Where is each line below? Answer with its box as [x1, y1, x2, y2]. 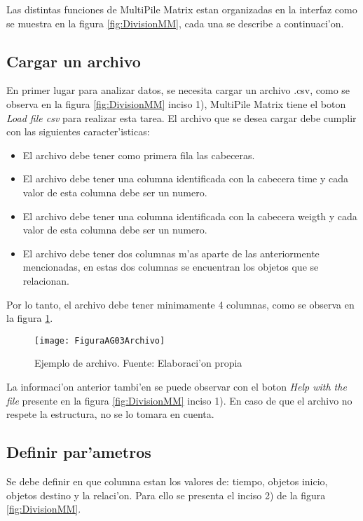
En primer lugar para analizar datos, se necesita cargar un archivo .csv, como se [6, 83, 350, 97]
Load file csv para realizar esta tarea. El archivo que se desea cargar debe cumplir [6, 110, 357, 125]
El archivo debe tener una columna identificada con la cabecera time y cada [22, 171, 349, 186]
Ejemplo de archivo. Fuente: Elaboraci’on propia [34, 356, 242, 370]
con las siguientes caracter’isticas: [6, 124, 150, 139]
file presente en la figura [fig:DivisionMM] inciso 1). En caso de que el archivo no [6, 393, 352, 407]
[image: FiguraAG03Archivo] [34, 335, 165, 346]
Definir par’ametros [6, 441, 151, 463]
